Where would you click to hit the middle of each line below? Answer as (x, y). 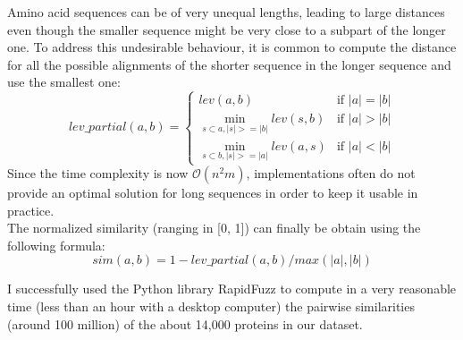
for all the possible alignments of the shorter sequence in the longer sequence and (229, 64)
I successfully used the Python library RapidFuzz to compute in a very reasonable (232, 289)
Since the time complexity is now (98, 173)
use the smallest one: (64, 82)
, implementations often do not (331, 173)
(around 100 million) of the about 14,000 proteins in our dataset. (185, 323)
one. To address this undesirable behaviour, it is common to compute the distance (232, 47)
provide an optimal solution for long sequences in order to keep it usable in (213, 192)
